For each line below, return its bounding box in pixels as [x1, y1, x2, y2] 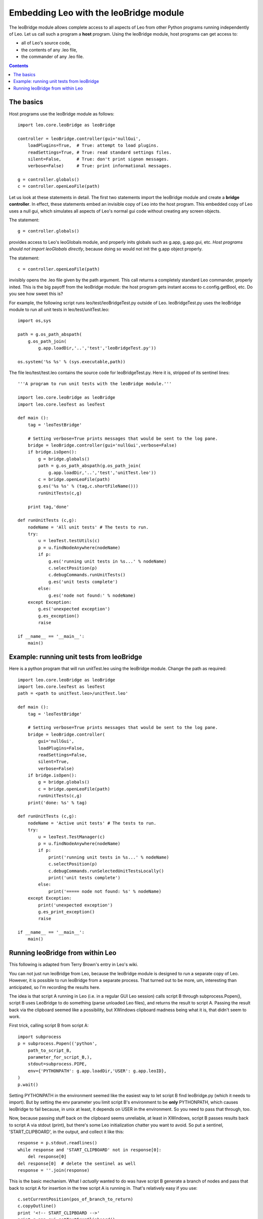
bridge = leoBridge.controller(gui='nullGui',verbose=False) [27, 442, 177, 448]
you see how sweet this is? [9, 291, 63, 297]
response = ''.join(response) [18, 1167, 90, 1173]
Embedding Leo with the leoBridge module [9, 7, 185, 18]
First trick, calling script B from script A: [9, 1022, 89, 1028]
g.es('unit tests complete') [48, 579, 118, 585]
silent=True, [38, 759, 69, 765]
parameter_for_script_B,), [27, 1055, 93, 1060]
